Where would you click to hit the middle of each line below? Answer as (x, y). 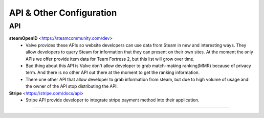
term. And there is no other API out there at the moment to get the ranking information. (113, 72)
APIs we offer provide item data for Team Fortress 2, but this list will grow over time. (110, 59)
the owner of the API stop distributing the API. (72, 86)
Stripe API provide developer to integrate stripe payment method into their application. (112, 100)
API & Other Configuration (63, 13)
